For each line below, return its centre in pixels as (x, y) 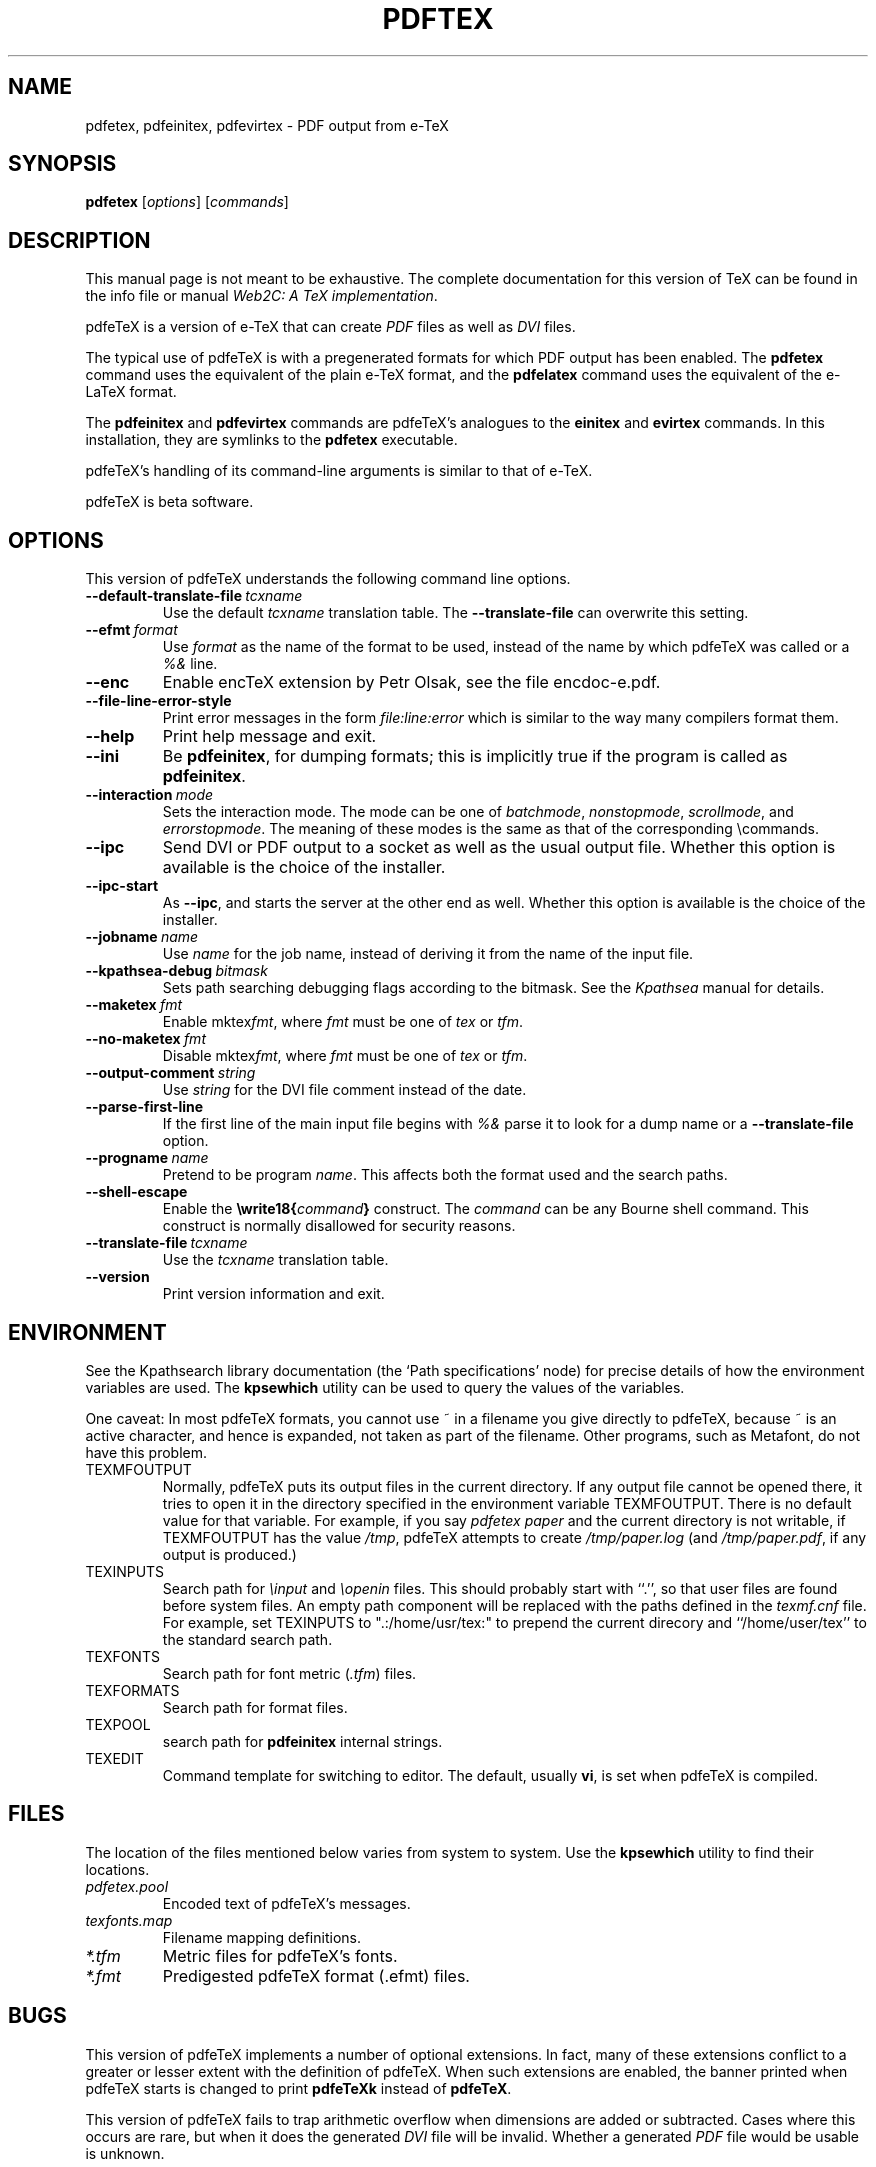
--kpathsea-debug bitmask (176, 971)
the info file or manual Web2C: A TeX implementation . (261, 296)
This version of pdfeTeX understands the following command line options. (328, 579)
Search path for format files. (255, 1707)
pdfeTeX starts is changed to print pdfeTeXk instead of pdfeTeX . (298, 2088)
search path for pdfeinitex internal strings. (302, 1741)
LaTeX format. (131, 392)
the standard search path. (247, 1639)
